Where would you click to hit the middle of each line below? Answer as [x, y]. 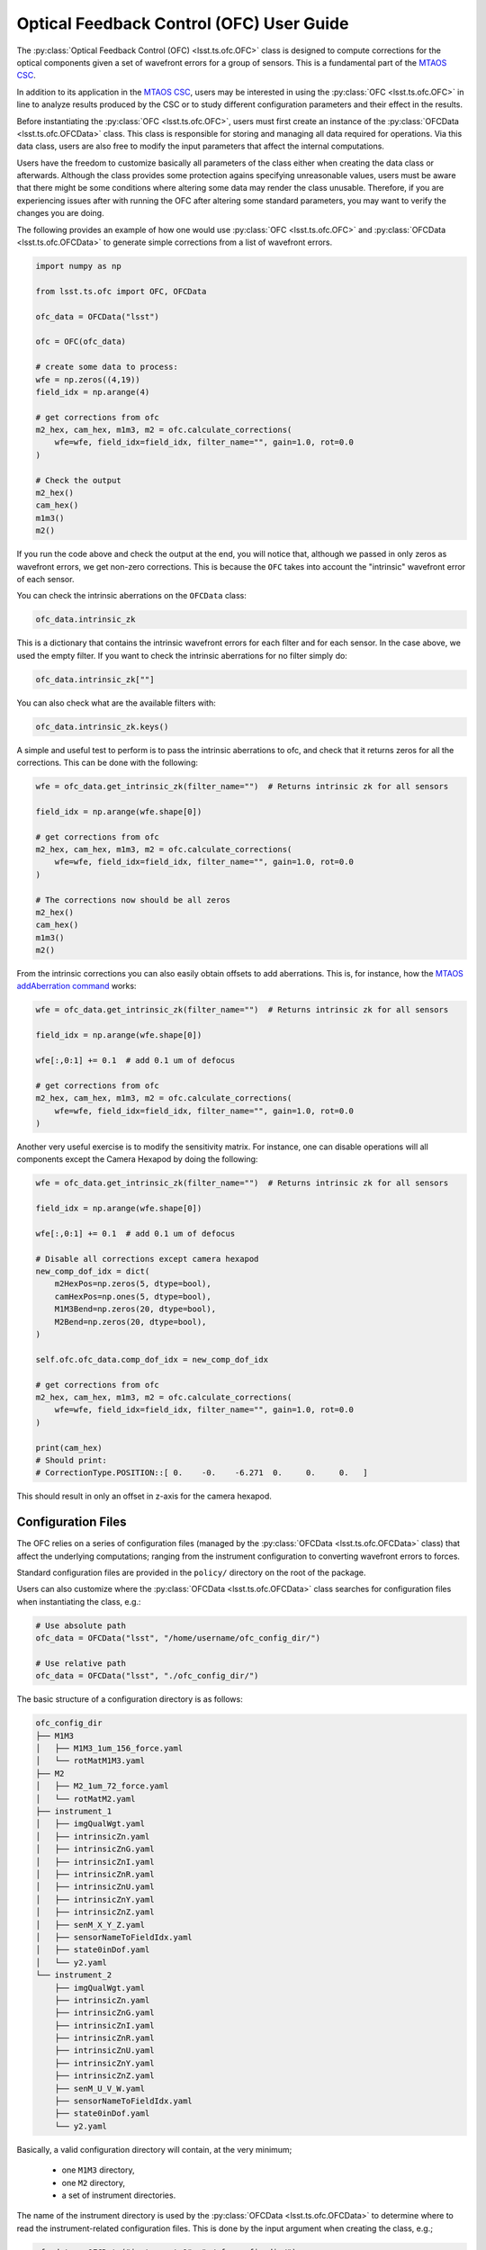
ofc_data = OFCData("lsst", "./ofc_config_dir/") [147, 1676]
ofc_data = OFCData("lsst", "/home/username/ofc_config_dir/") [178, 1638]
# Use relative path [81, 1663]
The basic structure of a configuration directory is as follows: [130, 1699]
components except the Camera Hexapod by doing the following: [137, 1159]
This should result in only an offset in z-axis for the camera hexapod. [144, 1496]
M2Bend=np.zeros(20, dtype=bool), [130, 1322]
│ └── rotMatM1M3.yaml [90, 1761]
